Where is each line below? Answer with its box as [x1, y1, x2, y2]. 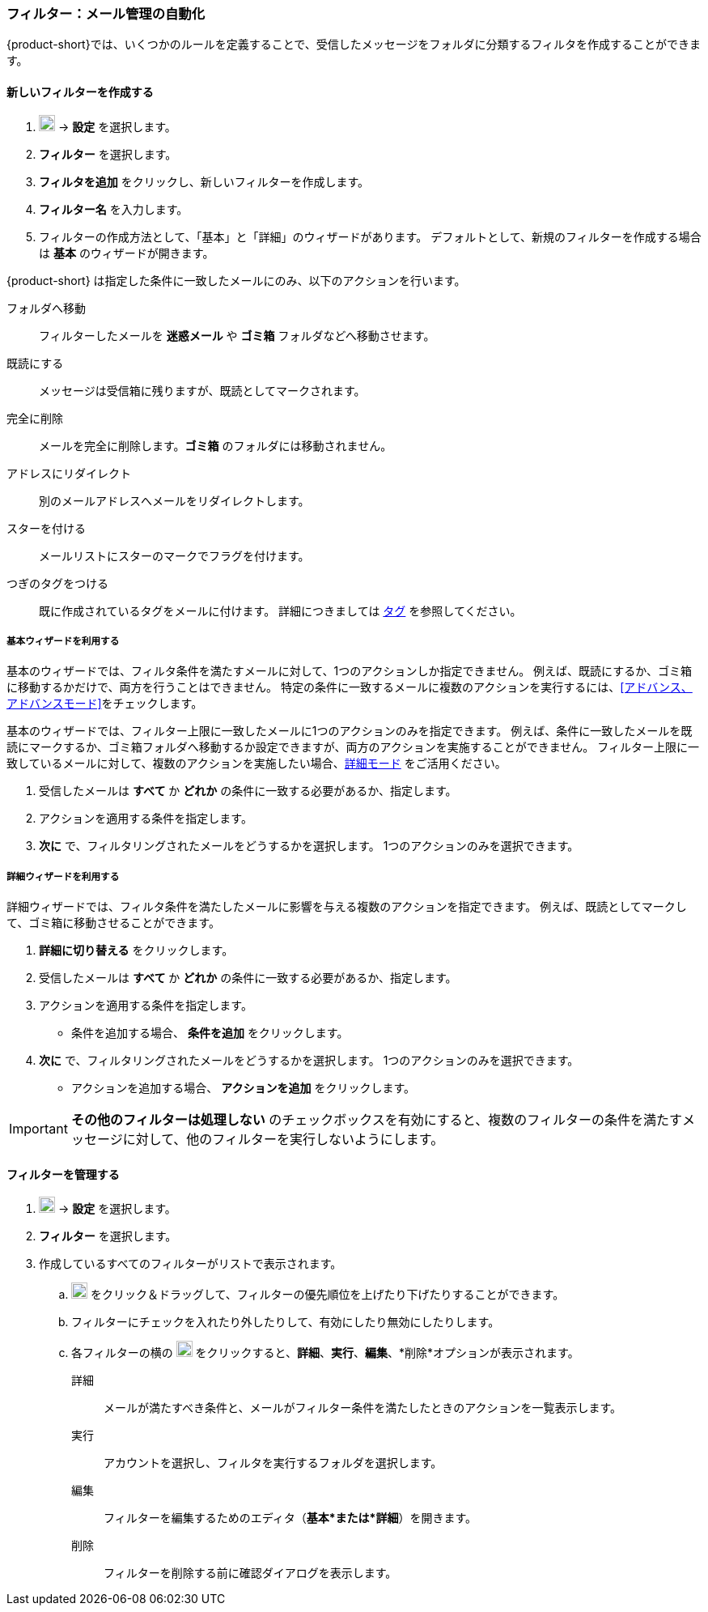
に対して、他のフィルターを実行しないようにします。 [122, 1131, 444, 1148]
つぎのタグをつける [6, 576, 108, 590]
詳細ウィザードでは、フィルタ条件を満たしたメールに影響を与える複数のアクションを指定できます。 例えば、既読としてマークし [6, 900, 687, 914]
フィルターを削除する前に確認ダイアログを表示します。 [104, 1566, 397, 1580]
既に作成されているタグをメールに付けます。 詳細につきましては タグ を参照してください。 [39, 603, 522, 618]
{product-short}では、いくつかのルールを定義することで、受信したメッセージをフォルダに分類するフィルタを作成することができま [6, 37, 702, 52]
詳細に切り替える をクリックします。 [39, 943, 234, 958]
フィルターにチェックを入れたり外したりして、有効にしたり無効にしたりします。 [71, 1315, 500, 1329]
